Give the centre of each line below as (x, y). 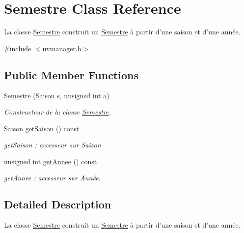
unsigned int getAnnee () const (51, 161)
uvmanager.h (62, 48)
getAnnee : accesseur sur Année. (52, 178)
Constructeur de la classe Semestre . (57, 112)
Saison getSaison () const (42, 128)
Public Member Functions (71, 74)
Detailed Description (58, 204)
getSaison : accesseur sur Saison (53, 145)
